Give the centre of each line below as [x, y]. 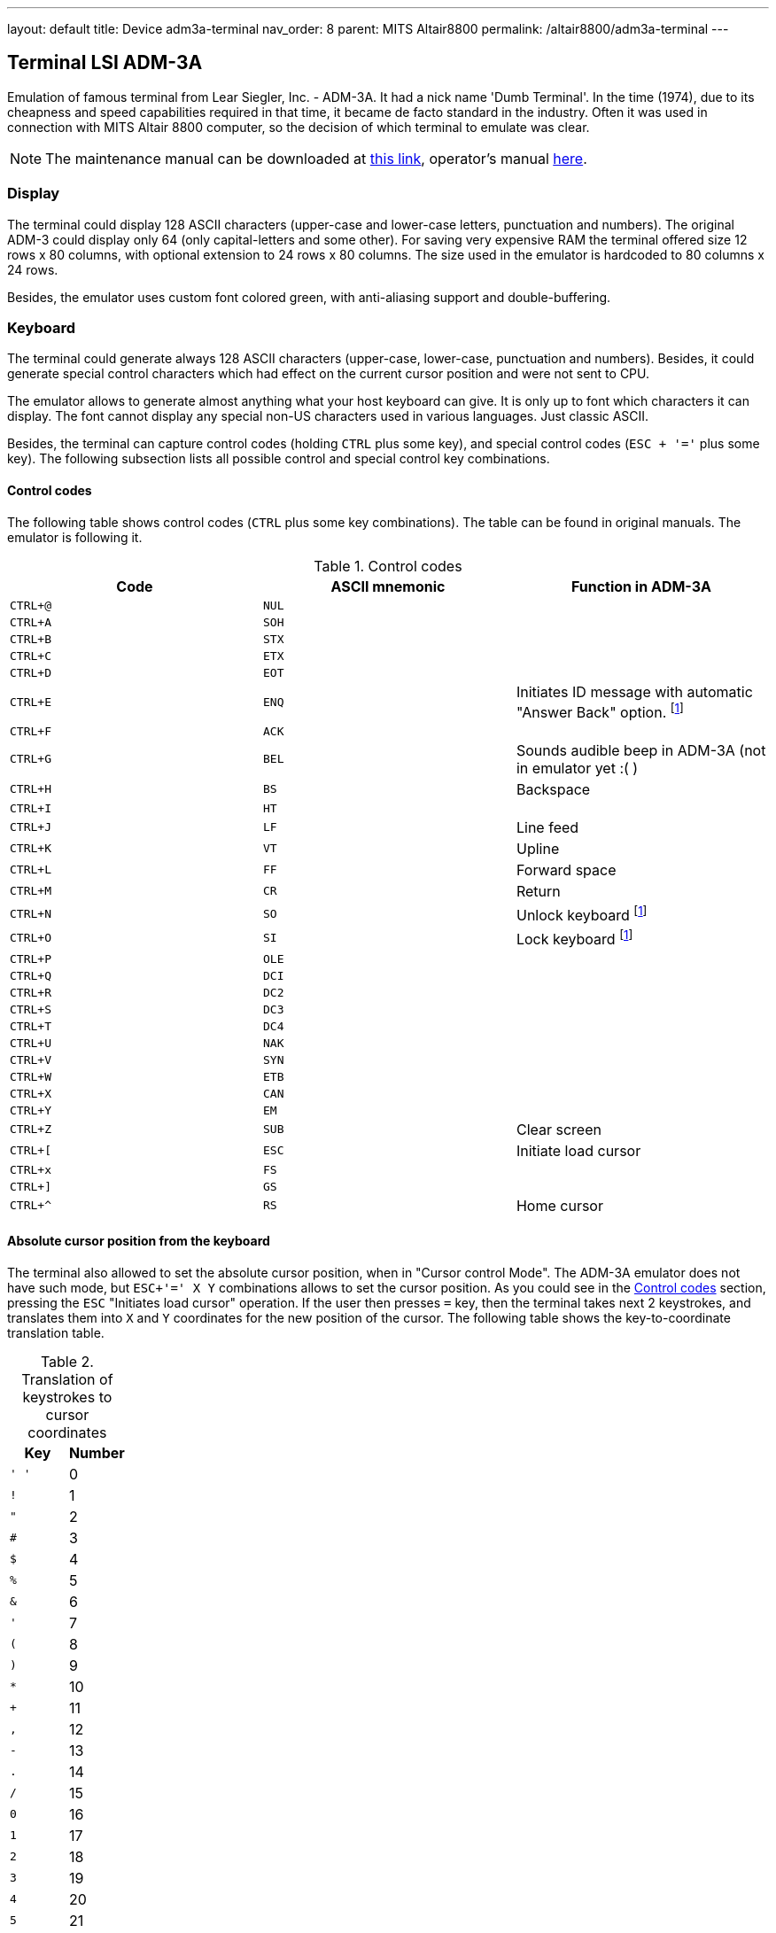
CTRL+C [31, 656]
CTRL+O [31, 938]
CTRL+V [31, 1060]
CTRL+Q [31, 975]
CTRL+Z [31, 1130]
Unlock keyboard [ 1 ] [582, 914]
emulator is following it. [75, 537]
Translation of [67, 1379]
